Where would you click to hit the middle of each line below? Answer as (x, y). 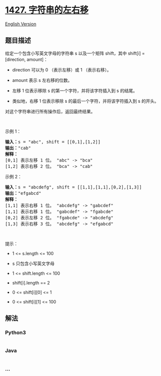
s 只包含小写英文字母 (33, 263)
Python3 (15, 332)
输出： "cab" (18, 148)
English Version (21, 24)
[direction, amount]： (26, 59)
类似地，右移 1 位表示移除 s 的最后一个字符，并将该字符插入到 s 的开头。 (85, 101)
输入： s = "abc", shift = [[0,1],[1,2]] (53, 142)
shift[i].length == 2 (31, 282)
